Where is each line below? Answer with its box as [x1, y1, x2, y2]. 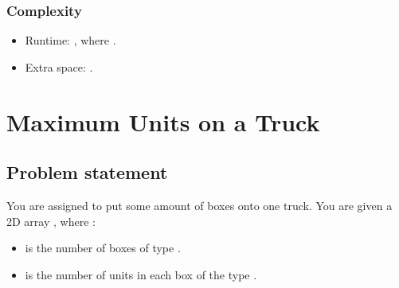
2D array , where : [6, 212, 96, 229]
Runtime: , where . [25, 32, 116, 49]
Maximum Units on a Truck [6, 105, 320, 138]
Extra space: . [25, 58, 93, 75]
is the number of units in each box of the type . [25, 266, 257, 282]
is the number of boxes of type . [25, 239, 181, 256]
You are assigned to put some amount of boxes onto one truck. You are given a [6, 197, 393, 213]
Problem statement [6, 160, 168, 185]
